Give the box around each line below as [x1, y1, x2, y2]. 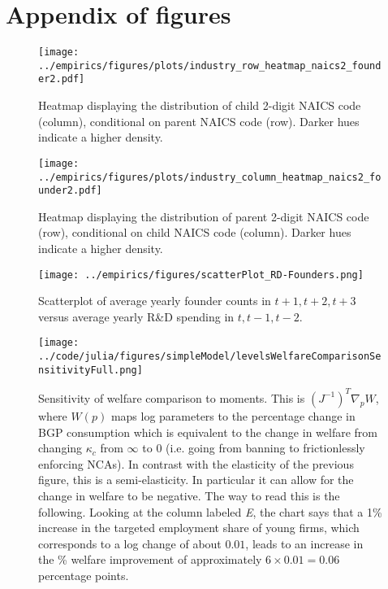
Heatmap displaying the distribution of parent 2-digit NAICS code [38, 207, 369, 225]
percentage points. [38, 566, 129, 583]
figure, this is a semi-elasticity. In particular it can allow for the [38, 471, 354, 488]
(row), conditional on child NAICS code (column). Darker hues [38, 224, 351, 241]
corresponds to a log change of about [38, 534, 222, 552]
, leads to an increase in [245, 534, 364, 552]
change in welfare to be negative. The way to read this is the [38, 486, 340, 504]
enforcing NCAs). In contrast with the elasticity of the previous [38, 455, 354, 472]
